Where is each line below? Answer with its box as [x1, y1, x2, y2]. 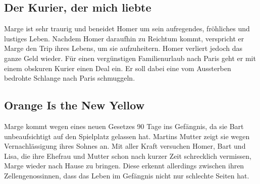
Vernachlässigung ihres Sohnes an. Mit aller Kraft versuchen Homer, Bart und [4, 141, 246, 151]
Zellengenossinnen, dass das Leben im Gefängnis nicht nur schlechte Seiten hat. [4, 170, 249, 180]
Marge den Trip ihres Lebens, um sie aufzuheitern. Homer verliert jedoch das [4, 43, 243, 53]
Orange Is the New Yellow [4, 97, 145, 113]
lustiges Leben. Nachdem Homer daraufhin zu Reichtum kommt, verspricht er [4, 33, 244, 43]
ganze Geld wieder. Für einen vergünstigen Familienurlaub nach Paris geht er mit [4, 52, 256, 63]
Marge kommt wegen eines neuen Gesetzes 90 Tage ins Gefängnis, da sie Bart [4, 120, 244, 131]
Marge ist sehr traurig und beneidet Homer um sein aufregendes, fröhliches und [4, 23, 250, 34]
